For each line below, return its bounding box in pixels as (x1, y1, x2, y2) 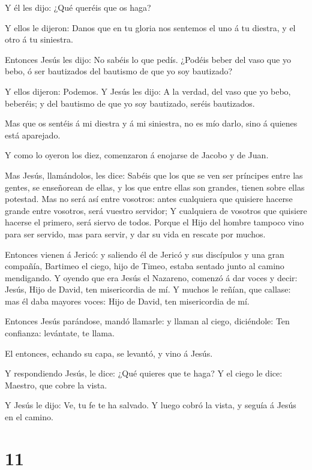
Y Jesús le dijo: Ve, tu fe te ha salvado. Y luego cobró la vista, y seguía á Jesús (5, 399, 296, 411)
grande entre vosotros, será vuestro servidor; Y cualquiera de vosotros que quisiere (5, 204, 307, 216)
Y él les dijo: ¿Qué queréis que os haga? (5, 1, 151, 13)
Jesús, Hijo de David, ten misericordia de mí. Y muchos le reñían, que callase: (5, 283, 291, 296)
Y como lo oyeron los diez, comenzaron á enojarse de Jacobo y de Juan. (5, 149, 269, 161)
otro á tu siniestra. (5, 33, 73, 46)
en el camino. (5, 411, 53, 423)
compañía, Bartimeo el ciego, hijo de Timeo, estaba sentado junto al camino (5, 260, 284, 272)
